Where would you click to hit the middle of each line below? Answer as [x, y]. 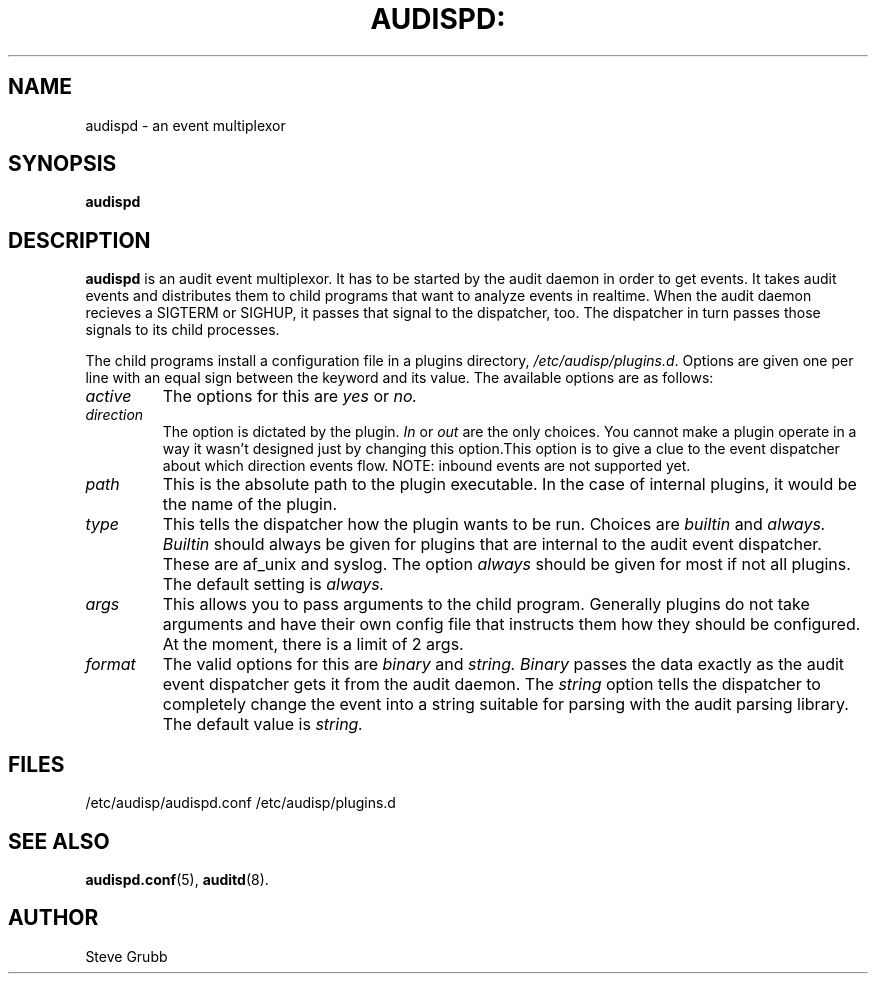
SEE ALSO [59, 841]
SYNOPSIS [62, 164]
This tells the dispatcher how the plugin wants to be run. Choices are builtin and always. [494, 524]
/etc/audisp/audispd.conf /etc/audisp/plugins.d [240, 803]
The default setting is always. [273, 584]
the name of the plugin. [250, 504]
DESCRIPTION [79, 240]
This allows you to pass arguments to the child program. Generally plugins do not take [486, 604]
